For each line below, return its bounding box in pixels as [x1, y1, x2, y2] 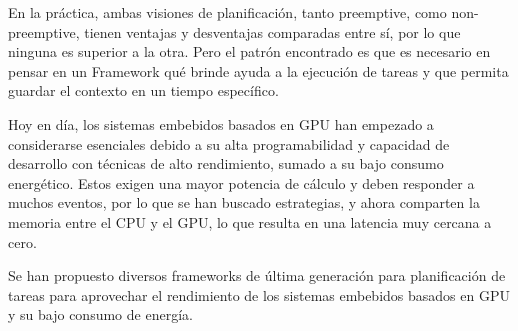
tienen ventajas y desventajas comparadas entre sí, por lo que [84, 21, 461, 42]
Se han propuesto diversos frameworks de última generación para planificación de [8, 265, 506, 286]
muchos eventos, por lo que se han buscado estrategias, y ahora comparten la [8, 192, 480, 213]
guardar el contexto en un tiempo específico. [8, 80, 279, 101]
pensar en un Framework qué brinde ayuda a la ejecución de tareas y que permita [8, 60, 509, 81]
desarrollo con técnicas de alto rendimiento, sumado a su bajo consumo [8, 153, 444, 174]
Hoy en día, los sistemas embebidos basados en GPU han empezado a [8, 113, 434, 134]
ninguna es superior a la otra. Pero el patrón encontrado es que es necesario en [8, 41, 491, 62]
